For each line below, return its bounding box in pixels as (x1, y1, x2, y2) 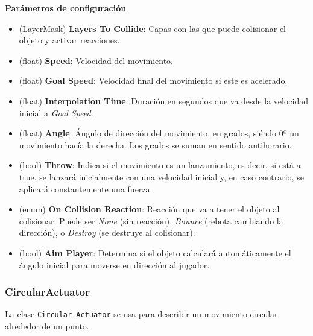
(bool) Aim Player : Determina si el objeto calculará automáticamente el (19, 246, 291, 259)
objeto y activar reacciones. (19, 34, 120, 46)
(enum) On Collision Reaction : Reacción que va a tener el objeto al (19, 203, 280, 215)
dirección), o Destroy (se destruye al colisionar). (19, 226, 195, 239)
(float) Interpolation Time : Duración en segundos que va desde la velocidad (19, 94, 308, 107)
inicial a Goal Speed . (19, 106, 93, 119)
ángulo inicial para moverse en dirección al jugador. (19, 258, 210, 271)
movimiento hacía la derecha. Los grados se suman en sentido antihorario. (19, 138, 292, 151)
